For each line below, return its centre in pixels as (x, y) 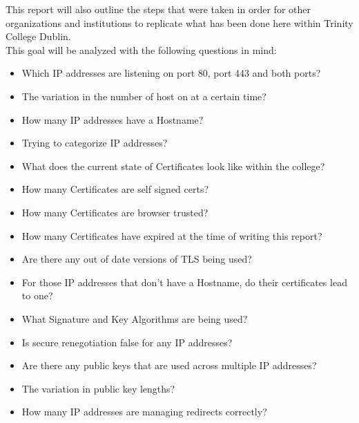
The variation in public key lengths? (98, 388)
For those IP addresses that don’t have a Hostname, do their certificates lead (184, 282)
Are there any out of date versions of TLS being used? (137, 259)
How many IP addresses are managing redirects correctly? (144, 412)
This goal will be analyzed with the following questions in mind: (141, 49)
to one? (37, 295)
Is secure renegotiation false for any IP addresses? (127, 342)
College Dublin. (38, 36)
